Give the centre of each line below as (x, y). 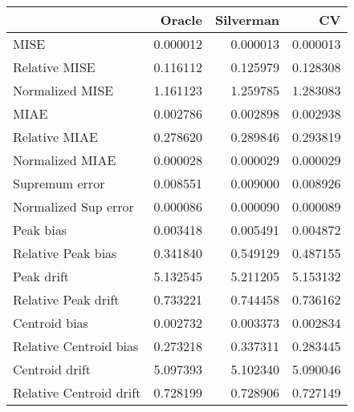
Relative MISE (54, 67)
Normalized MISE (63, 90)
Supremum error (59, 183)
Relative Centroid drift (77, 392)
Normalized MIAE (65, 160)
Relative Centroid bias (76, 346)
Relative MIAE (55, 137)
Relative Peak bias (65, 253)
